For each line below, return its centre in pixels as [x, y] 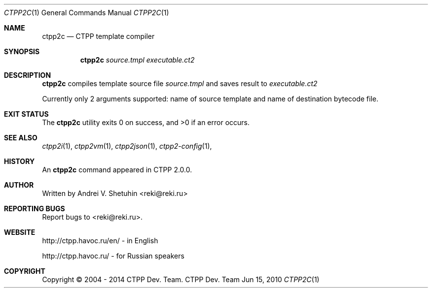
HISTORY [19, 161]
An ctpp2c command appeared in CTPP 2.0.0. [117, 170]
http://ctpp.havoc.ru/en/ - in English [100, 241]
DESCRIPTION [28, 75]
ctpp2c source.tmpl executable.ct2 [137, 60]
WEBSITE [20, 232]
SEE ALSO [21, 138]
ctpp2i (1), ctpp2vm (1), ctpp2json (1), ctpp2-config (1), [127, 146]
